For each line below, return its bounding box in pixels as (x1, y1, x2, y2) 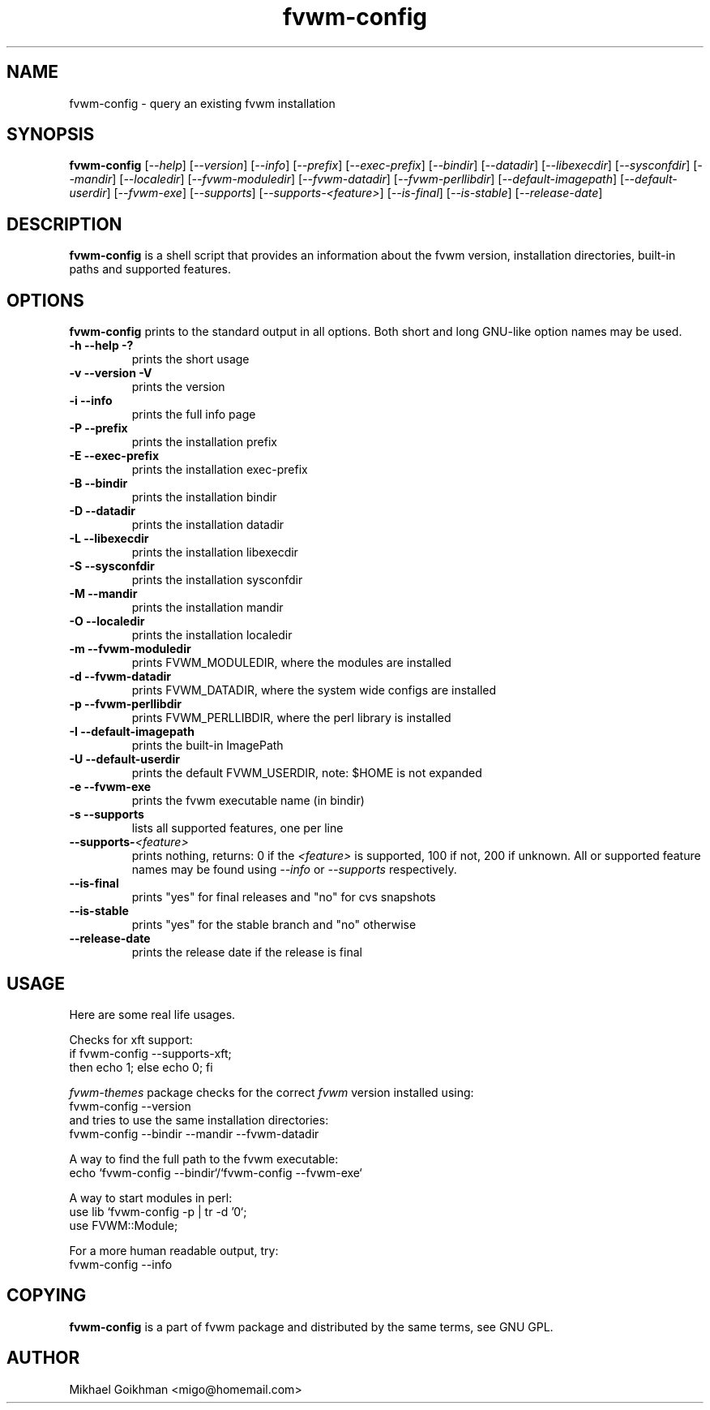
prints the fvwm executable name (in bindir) (131, 793, 365, 808)
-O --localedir (69, 614, 145, 629)
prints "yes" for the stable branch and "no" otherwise (131, 918, 417, 932)
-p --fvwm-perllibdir (69, 697, 182, 711)
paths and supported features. (69, 262, 232, 277)
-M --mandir (69, 587, 138, 601)
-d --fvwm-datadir (69, 669, 171, 684)
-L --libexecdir (69, 531, 149, 546)
